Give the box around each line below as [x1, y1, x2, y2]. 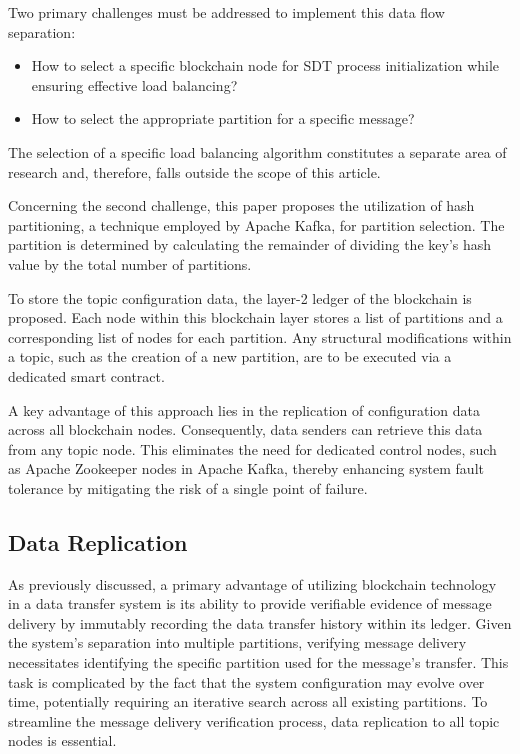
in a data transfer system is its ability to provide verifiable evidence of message [8, 593, 492, 614]
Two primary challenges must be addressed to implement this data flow [8, 2, 445, 22]
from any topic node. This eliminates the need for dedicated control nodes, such [8, 438, 497, 459]
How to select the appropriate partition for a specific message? [31, 108, 415, 129]
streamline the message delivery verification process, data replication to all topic [8, 710, 500, 731]
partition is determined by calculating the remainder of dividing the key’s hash [8, 234, 492, 255]
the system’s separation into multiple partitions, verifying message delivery [8, 632, 467, 653]
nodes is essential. [8, 730, 117, 751]
